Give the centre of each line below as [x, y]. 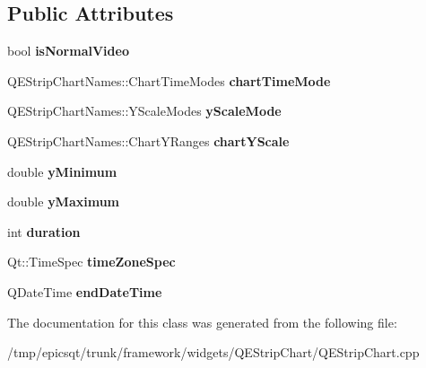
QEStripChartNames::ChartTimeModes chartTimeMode [169, 80]
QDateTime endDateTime [85, 291]
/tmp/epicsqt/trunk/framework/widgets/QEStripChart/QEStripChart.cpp [213, 352]
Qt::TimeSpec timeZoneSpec [91, 262]
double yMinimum [62, 171]
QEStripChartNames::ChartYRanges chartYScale [148, 140]
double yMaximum [64, 202]
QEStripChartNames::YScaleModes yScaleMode [144, 111]
